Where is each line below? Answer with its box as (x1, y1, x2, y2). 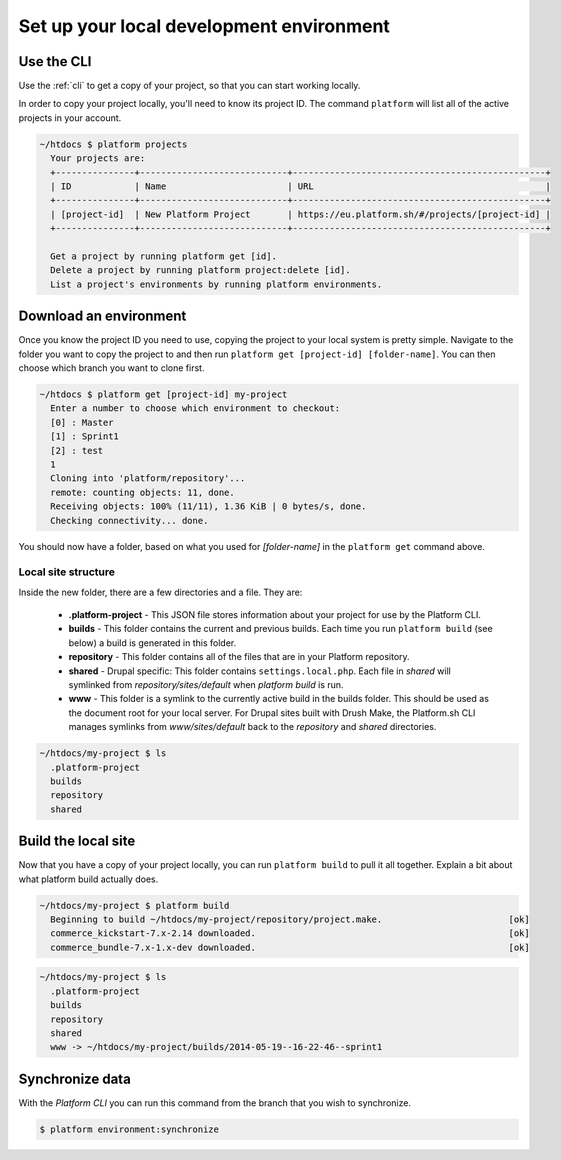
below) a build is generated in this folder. (68, 636, 237, 649)
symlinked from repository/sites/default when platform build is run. (68, 678, 344, 690)
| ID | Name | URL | (50, 181, 552, 192)
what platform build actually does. (18, 873, 159, 885)
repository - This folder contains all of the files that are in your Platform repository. (68, 651, 410, 663)
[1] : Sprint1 (50, 431, 120, 442)
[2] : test (50, 445, 104, 456)
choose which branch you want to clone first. (18, 362, 205, 374)
